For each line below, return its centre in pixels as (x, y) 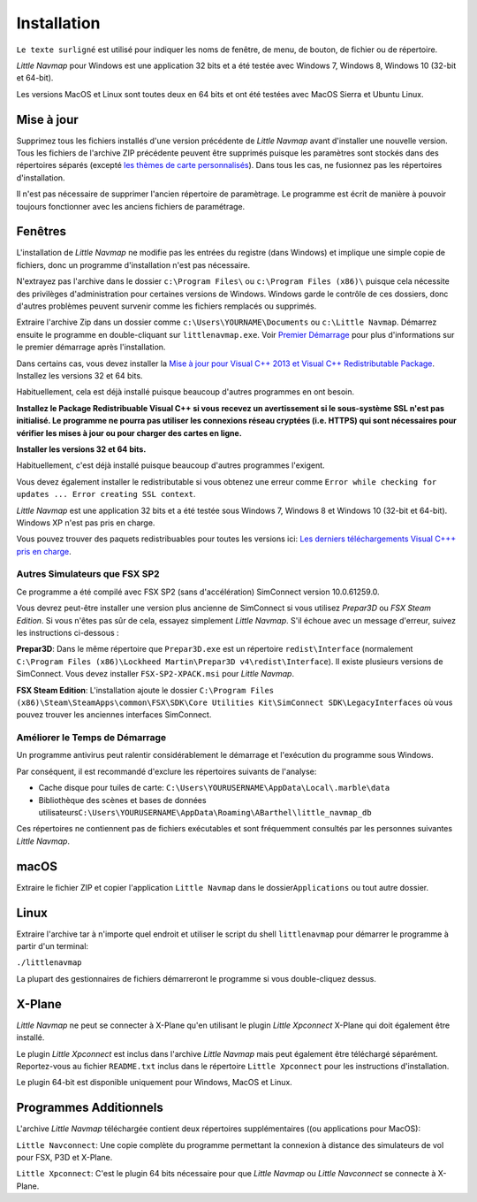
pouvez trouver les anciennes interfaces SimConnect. (114, 715)
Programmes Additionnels (90, 1108)
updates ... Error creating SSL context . (106, 494)
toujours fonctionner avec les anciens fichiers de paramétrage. (131, 206)
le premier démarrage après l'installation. (91, 347)
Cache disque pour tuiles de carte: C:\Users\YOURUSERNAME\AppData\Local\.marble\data (214, 788)
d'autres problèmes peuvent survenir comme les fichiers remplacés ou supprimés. (167, 306)
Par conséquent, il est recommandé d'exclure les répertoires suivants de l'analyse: (167, 771)
